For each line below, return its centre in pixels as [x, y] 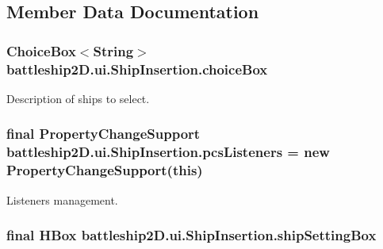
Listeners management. [62, 199]
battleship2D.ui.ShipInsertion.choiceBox [137, 69]
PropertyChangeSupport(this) [105, 170]
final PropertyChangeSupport [103, 134]
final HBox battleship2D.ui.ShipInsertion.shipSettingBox [191, 235]
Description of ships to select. [78, 98]
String [113, 50]
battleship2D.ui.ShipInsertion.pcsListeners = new [168, 152]
